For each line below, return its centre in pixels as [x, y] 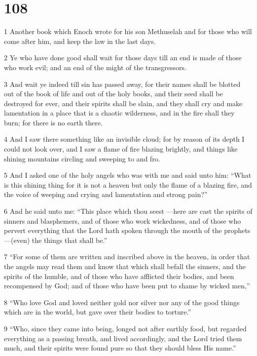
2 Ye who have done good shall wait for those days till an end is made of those [123, 58]
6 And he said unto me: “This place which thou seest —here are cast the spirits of [128, 211]
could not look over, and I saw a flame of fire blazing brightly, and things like [121, 149]
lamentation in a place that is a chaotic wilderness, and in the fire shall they [119, 113]
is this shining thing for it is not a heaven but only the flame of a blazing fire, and [128, 184]
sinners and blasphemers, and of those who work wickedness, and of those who [123, 220]
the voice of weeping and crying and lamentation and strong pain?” [106, 194]
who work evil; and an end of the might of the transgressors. [95, 67]
